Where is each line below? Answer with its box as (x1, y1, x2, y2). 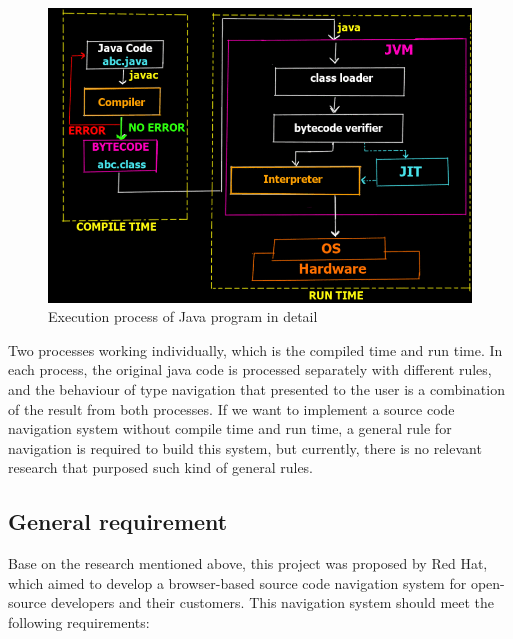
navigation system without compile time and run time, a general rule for (8, 418, 452, 439)
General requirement (8, 506, 228, 537)
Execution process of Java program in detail (48, 306, 318, 327)
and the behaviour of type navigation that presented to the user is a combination (8, 379, 505, 400)
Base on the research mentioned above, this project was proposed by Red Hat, (8, 553, 488, 574)
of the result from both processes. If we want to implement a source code (8, 398, 455, 419)
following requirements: (8, 612, 150, 632)
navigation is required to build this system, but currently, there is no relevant (8, 437, 482, 458)
